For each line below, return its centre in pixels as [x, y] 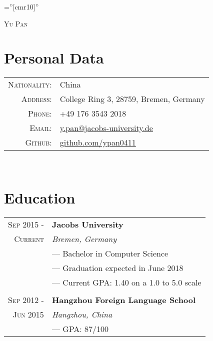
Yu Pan [16, 23]
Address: [36, 99]
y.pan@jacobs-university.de [106, 128]
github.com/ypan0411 [98, 142]
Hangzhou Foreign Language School [124, 300]
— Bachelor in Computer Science [110, 253]
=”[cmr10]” [21, 6]
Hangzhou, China [82, 314]
